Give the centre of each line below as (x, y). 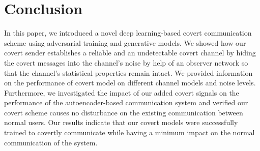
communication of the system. (51, 142)
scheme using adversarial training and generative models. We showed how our (125, 42)
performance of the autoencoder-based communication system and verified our (126, 102)
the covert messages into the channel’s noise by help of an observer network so (126, 62)
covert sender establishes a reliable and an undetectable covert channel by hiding (130, 53)
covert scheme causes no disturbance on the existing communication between (124, 112)
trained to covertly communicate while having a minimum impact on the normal (129, 132)
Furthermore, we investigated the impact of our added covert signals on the (122, 92)
